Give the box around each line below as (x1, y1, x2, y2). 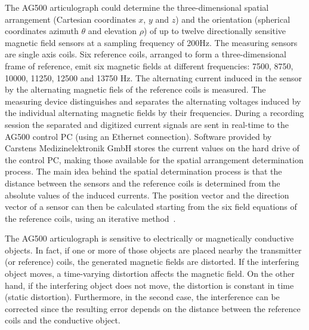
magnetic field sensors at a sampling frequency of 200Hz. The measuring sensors (5, 36, 298, 48)
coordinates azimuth (5, 25, 79, 37)
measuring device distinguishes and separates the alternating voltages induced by (5, 94, 301, 107)
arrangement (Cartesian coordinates (5, 13, 136, 25)
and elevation (88, 25, 137, 37)
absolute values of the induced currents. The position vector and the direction (5, 188, 289, 201)
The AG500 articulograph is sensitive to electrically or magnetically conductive (5, 232, 294, 245)
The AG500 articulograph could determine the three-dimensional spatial (5, 1, 269, 13)
